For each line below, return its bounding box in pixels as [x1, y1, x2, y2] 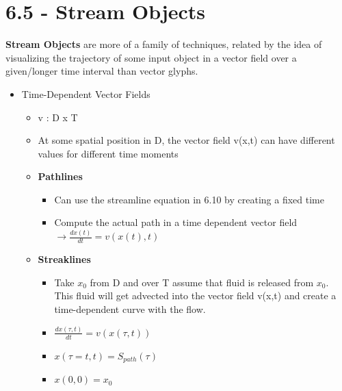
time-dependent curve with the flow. [54, 301, 206, 316]
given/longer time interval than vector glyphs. [5, 64, 198, 78]
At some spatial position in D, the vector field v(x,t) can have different [38, 133, 335, 147]
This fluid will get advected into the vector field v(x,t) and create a [54, 288, 337, 303]
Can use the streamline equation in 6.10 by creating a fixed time [54, 192, 324, 206]
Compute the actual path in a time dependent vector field [54, 215, 298, 229]
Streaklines [38, 252, 91, 266]
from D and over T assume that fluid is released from [90, 275, 314, 289]
